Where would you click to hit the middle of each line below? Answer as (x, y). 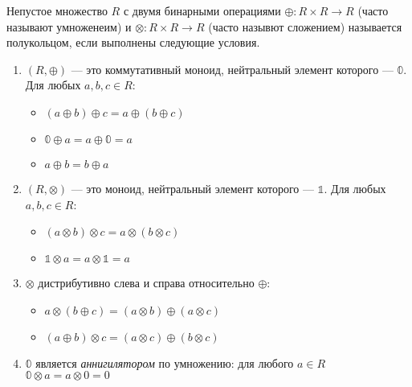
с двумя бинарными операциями (202, 10)
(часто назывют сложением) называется (305, 26)
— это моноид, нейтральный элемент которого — (192, 188)
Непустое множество (57, 10)
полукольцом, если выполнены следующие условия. (133, 42)
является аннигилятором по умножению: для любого (165, 362)
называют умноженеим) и (69, 26)
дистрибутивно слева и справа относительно (146, 283)
